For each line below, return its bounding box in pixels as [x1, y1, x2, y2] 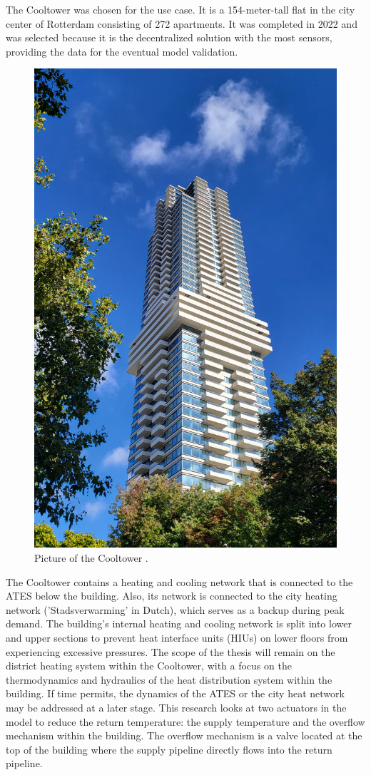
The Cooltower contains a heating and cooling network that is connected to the [6, 574, 353, 589]
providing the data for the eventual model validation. [6, 43, 238, 58]
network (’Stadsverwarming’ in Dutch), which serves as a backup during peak [6, 602, 345, 617]
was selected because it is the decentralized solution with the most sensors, [6, 30, 332, 45]
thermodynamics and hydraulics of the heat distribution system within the [6, 672, 332, 687]
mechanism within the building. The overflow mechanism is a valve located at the [6, 728, 362, 743]
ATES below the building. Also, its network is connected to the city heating [6, 588, 337, 603]
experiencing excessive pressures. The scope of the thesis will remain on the [6, 644, 335, 659]
